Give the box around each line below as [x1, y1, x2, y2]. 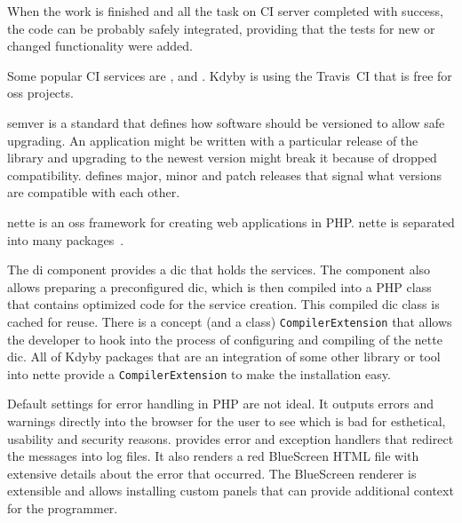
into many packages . [7, 230, 124, 249]
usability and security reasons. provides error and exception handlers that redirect [7, 429, 454, 448]
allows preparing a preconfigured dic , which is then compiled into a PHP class [7, 277, 432, 296]
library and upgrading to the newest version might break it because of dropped [7, 148, 437, 167]
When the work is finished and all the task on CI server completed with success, [7, 2, 443, 20]
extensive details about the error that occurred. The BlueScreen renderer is [7, 464, 417, 482]
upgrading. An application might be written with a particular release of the [7, 131, 418, 149]
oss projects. [7, 83, 74, 102]
